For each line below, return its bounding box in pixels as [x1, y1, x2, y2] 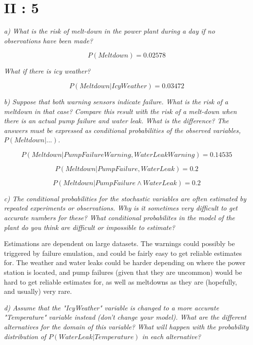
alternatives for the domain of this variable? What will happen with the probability [4, 322, 249, 331]
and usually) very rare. [4, 286, 72, 296]
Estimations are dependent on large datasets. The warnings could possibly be [4, 238, 235, 249]
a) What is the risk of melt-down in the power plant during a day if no [4, 26, 215, 36]
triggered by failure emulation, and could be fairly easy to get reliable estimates [4, 248, 242, 258]
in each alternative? [142, 331, 201, 341]
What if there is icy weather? [4, 66, 91, 76]
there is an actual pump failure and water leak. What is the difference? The [4, 115, 229, 126]
